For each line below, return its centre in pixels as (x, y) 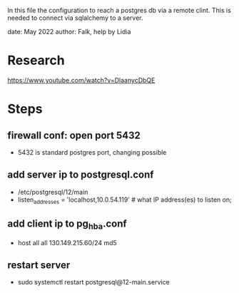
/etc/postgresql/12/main (53, 192)
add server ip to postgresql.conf (81, 175)
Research (36, 61)
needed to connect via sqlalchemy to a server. (75, 18)
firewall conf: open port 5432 (74, 135)
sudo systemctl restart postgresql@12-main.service (93, 282)
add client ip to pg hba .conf (67, 225)
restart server (39, 265)
